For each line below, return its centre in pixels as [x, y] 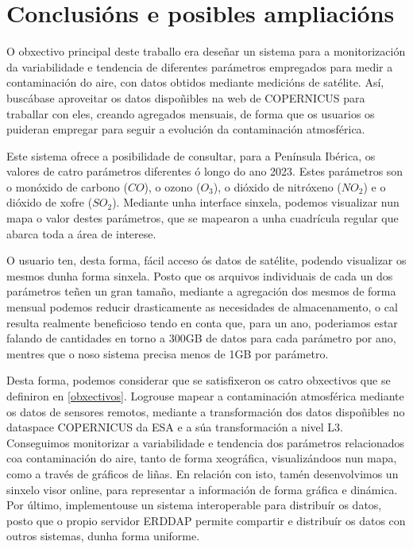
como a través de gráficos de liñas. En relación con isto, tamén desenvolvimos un [203, 473]
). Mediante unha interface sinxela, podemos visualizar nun [256, 202]
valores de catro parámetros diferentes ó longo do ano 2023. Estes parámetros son [205, 171]
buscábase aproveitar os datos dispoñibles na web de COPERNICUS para [186, 97]
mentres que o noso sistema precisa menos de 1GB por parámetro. [168, 353]
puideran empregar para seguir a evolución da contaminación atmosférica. [186, 129]
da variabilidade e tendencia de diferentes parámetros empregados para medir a [200, 66]
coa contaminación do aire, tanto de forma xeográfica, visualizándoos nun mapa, [202, 458]
